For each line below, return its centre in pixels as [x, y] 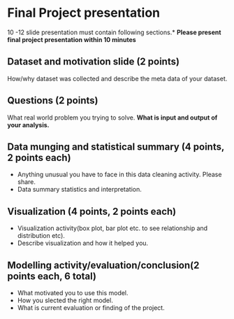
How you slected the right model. [65, 300]
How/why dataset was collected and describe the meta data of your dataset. [117, 78]
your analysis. [28, 125]
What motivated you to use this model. [73, 293]
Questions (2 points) [53, 100]
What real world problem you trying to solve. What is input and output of [112, 118]
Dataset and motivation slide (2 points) [94, 62]
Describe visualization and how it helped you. [83, 243]
